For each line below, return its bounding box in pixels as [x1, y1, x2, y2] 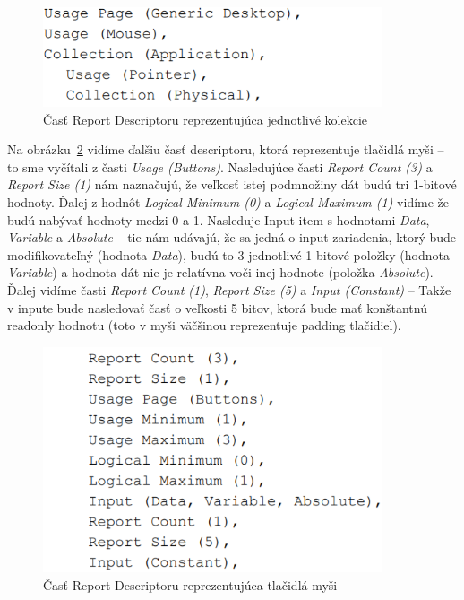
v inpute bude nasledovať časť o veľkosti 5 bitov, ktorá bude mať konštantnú [7, 298, 427, 317]
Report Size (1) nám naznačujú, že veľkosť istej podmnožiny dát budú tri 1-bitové [7, 175, 457, 194]
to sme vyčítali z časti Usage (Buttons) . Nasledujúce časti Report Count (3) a [7, 157, 433, 176]
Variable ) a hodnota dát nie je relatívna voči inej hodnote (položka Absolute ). [7, 263, 434, 282]
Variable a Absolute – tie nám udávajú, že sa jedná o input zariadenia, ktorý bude [7, 228, 457, 247]
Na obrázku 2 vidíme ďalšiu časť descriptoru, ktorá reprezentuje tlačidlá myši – [7, 140, 444, 159]
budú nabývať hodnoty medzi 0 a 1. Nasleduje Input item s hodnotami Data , [7, 210, 430, 229]
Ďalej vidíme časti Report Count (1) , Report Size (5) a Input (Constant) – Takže [7, 280, 451, 299]
